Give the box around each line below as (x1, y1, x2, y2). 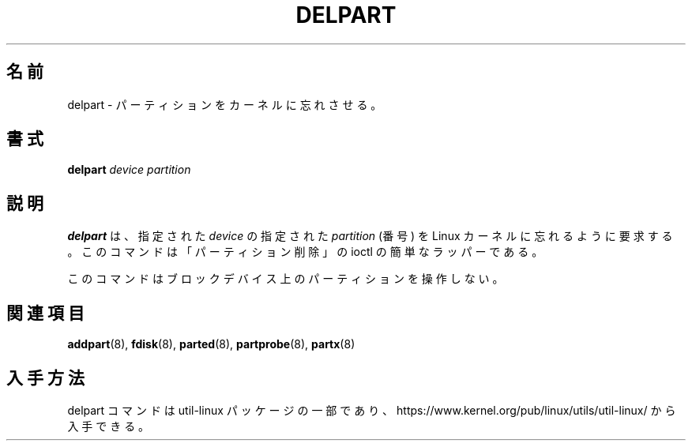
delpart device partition (67, 163, 191, 177)
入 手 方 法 (6, 367, 85, 388)
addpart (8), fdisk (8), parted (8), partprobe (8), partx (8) (67, 337, 355, 351)
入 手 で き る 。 (67, 419, 150, 433)
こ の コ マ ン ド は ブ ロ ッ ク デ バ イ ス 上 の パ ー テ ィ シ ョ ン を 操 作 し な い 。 (67, 272, 504, 286)
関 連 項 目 (6, 302, 85, 323)
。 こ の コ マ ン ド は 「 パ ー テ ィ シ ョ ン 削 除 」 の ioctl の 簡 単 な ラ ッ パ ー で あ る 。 (67, 245, 543, 259)
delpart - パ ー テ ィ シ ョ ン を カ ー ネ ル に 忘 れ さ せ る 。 (67, 97, 382, 111)
